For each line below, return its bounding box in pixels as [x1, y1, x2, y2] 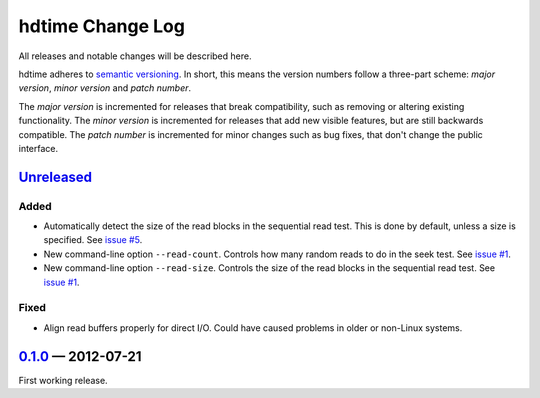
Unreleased [18, 168, 93, 185]
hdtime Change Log [18, 15, 185, 37]
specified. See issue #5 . [43, 234, 143, 246]
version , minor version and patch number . [18, 82, 192, 94]
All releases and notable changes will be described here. [18, 50, 252, 62]
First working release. [18, 374, 109, 386]
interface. [18, 142, 59, 154]
